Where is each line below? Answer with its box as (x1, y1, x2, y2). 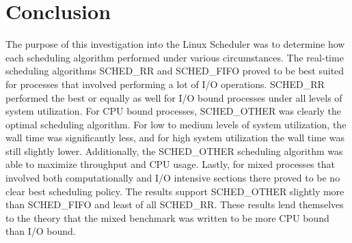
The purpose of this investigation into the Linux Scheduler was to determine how (5, 37, 345, 51)
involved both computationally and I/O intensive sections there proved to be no (5, 171, 340, 185)
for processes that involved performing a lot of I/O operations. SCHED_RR (5, 76, 325, 91)
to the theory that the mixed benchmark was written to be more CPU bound (5, 210, 329, 225)
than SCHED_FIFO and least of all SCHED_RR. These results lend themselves (5, 197, 344, 212)
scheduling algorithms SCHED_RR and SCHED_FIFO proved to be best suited (5, 63, 344, 78)
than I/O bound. (5, 224, 76, 238)
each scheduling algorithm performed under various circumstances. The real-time (5, 50, 344, 64)
